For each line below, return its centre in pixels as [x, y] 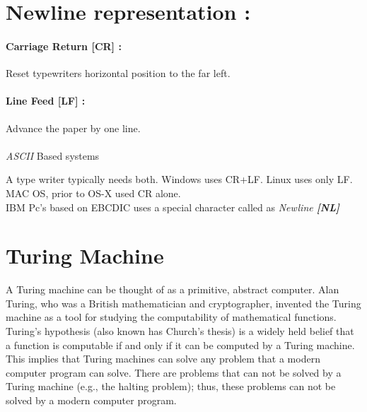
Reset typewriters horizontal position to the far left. [118, 73]
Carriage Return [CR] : [64, 46]
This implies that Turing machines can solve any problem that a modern [163, 359]
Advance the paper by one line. [73, 128]
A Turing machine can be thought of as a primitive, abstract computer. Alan [173, 289]
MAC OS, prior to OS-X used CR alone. [93, 193]
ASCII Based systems [53, 155]
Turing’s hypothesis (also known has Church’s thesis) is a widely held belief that [180, 331]
